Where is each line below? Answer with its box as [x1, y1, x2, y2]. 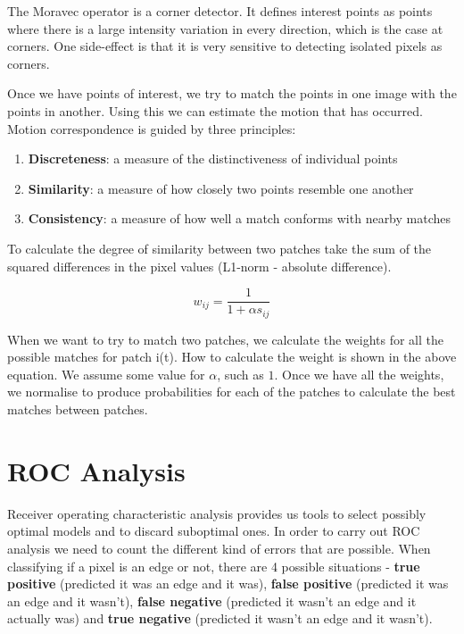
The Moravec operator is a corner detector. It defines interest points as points [7, 2, 433, 20]
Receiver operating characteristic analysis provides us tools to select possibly [7, 504, 427, 522]
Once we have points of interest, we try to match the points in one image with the [7, 84, 457, 103]
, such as [217, 364, 264, 383]
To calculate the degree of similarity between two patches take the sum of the [7, 238, 432, 257]
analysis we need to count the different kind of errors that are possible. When [7, 538, 431, 557]
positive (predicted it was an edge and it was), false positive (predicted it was [7, 574, 449, 593]
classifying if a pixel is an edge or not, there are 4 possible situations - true [7, 556, 420, 575]
